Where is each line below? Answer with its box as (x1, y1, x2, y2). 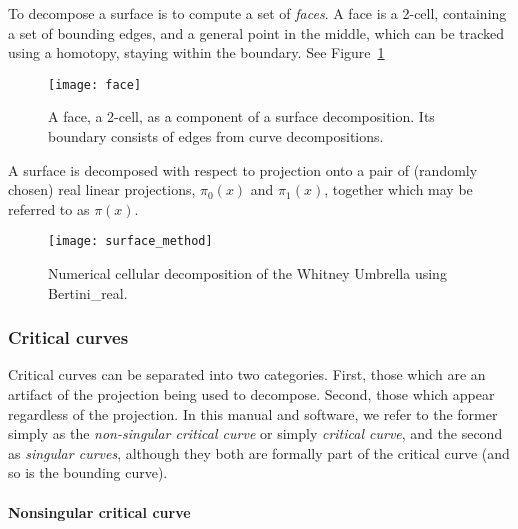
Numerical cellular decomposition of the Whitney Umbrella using (48, 263, 447, 284)
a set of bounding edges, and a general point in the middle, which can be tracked (8, 22, 505, 43)
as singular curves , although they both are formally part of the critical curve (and (8, 442, 510, 463)
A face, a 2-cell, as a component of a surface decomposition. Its (48, 106, 435, 127)
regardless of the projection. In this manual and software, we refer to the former (8, 403, 498, 424)
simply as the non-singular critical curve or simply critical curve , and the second (8, 423, 503, 444)
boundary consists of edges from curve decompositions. (48, 126, 384, 147)
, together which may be (324, 179, 473, 200)
